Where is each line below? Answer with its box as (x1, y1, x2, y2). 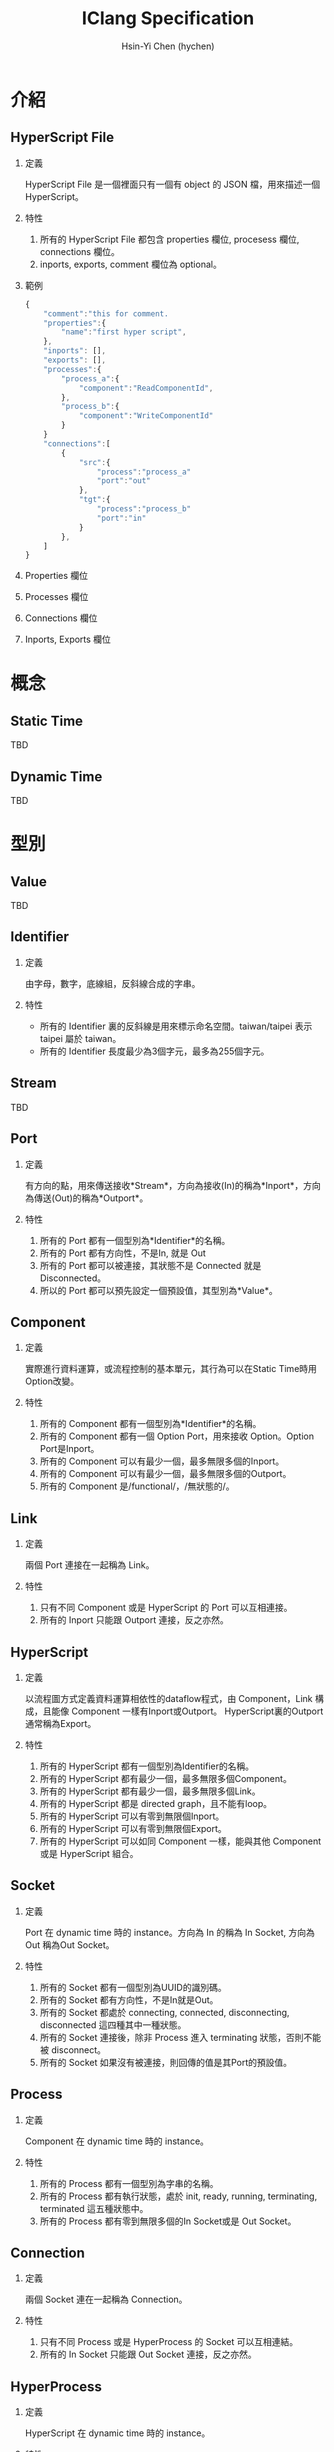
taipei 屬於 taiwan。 (39, 1032, 122, 1044)
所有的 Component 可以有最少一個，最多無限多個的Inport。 (39, 1455, 285, 1467)
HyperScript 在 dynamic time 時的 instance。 (24, 2427, 211, 2439)
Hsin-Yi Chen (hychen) (121, 40, 215, 52)
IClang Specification (81, 7, 255, 30)
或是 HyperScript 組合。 (39, 1847, 139, 1859)
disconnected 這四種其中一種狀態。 (39, 2018, 187, 2031)
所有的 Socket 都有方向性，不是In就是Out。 (39, 1993, 219, 2006)
